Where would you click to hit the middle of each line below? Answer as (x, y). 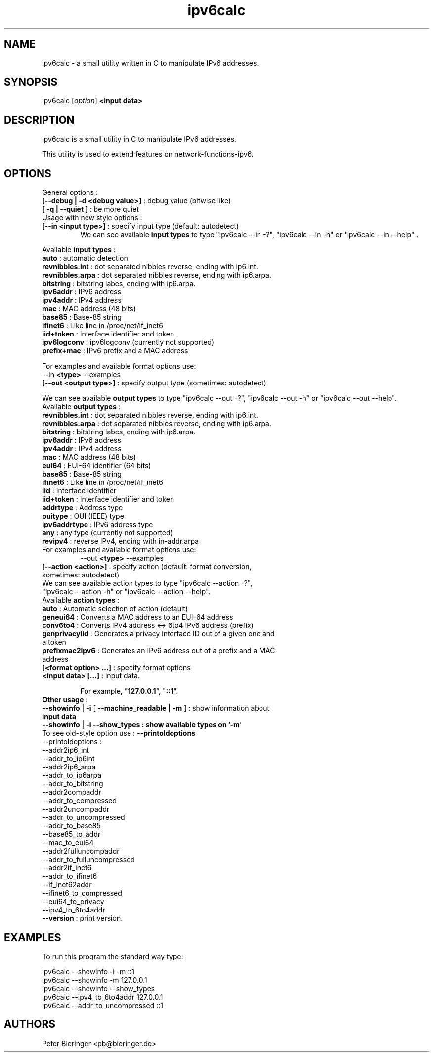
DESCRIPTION (39, 120)
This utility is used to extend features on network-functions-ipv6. (148, 154)
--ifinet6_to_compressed (82, 893)
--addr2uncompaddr (76, 809)
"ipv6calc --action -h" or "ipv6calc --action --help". (126, 592)
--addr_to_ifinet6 (70, 876)
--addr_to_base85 (71, 826)
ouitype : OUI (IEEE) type (83, 516)
